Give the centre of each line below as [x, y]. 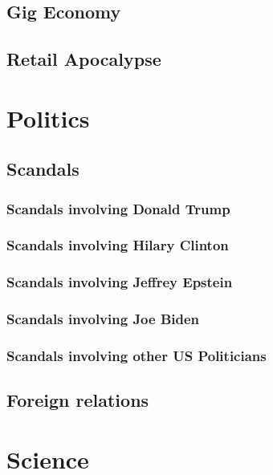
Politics [48, 118]
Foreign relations [78, 400]
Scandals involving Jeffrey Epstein [120, 282]
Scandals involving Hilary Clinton [118, 245]
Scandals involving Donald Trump [118, 208]
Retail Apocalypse [84, 59]
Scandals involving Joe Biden [103, 319]
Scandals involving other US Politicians [136, 356]
